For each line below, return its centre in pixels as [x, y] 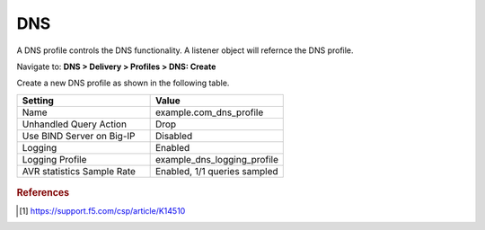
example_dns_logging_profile [216, 159]
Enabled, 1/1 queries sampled [216, 171]
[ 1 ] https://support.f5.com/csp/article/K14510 [102, 210]
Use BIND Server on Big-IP [79, 136]
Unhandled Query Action [75, 124]
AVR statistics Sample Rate [79, 171]
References [43, 192]
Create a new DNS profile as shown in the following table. [123, 83]
